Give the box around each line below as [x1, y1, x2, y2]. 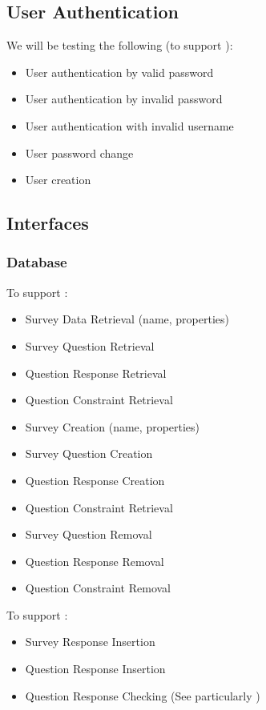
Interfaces [6, 211, 89, 235]
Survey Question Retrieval [25, 337, 155, 354]
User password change [25, 144, 134, 161]
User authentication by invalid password [25, 90, 223, 107]
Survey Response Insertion [25, 633, 155, 650]
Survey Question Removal [25, 526, 152, 543]
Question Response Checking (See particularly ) [25, 687, 260, 704]
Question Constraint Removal [25, 580, 171, 596]
